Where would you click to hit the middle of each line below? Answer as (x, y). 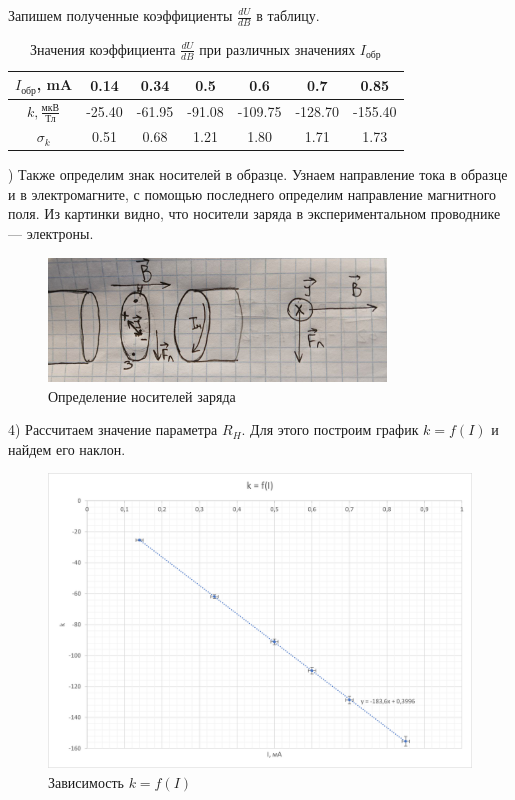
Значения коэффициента (102, 48)
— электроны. (51, 232)
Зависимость (86, 781)
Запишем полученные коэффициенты (120, 15)
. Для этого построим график (330, 429)
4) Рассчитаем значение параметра (113, 429)
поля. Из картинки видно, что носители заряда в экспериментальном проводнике (254, 213)
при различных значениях (277, 48)
